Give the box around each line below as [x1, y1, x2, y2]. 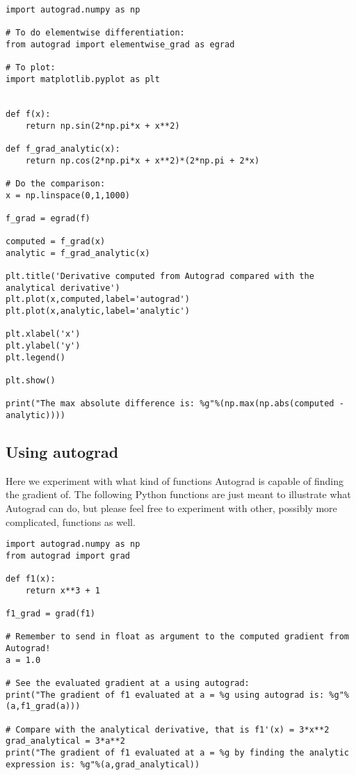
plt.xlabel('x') [6, 329, 81, 339]
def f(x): [6, 109, 51, 119]
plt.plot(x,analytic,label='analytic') [6, 306, 190, 317]
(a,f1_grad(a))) [6, 701, 81, 712]
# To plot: [6, 63, 56, 73]
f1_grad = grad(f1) [6, 609, 95, 619]
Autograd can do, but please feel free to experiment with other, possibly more [6, 501, 337, 516]
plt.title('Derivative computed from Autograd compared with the [6, 271, 314, 282]
